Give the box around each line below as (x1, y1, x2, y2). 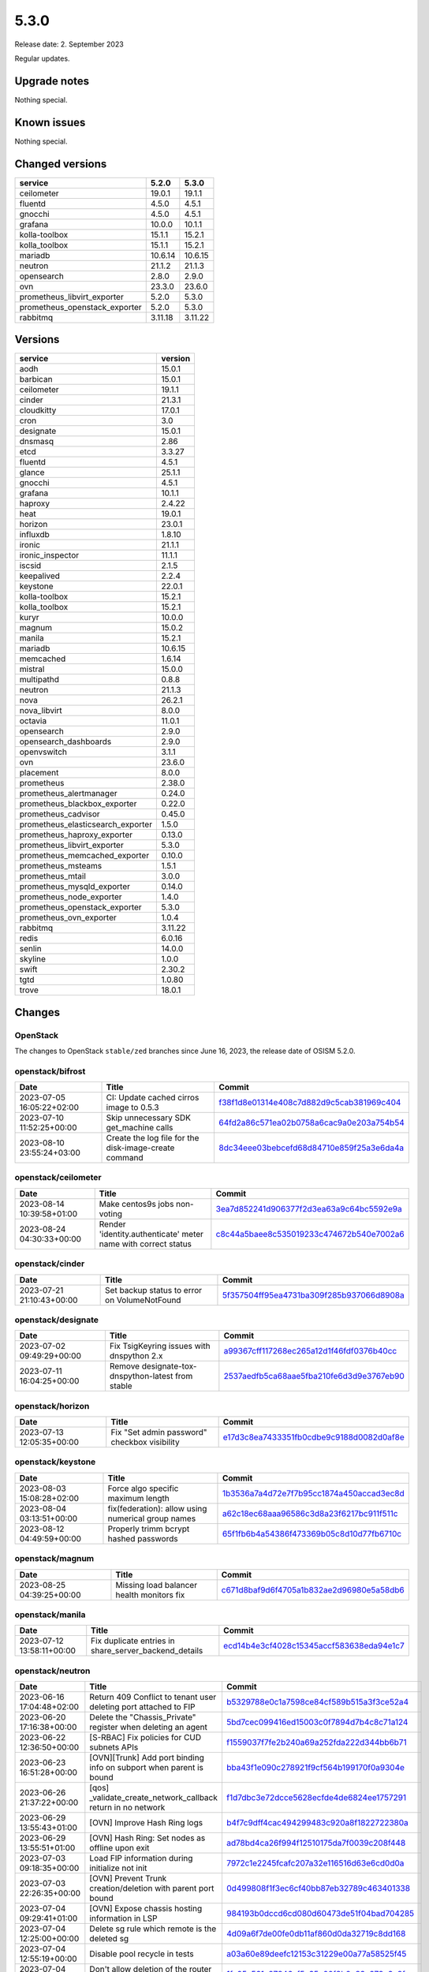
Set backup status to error (105, 1284, 203, 1295)
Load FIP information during (89, 1853, 193, 1864)
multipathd (19, 674, 59, 685)
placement (19, 768, 59, 779)
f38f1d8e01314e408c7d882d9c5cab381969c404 (218, 1097, 401, 1108)
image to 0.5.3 (106, 1102, 159, 1113)
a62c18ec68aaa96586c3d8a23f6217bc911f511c (222, 1507, 398, 1518)
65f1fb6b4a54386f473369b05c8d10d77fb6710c (222, 1528, 402, 1539)
